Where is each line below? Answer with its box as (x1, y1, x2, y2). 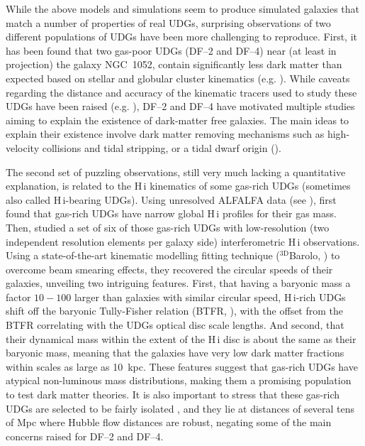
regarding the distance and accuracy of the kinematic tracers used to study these (6, 85, 357, 99)
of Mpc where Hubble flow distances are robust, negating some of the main (6, 415, 332, 430)
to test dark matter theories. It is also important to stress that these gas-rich (6, 387, 340, 402)
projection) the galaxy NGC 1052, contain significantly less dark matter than (6, 57, 342, 72)
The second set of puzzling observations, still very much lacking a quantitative (6, 164, 346, 179)
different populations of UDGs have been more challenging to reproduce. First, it (6, 29, 357, 44)
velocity (6, 140, 40, 155)
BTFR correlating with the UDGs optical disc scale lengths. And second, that (6, 317, 344, 332)
